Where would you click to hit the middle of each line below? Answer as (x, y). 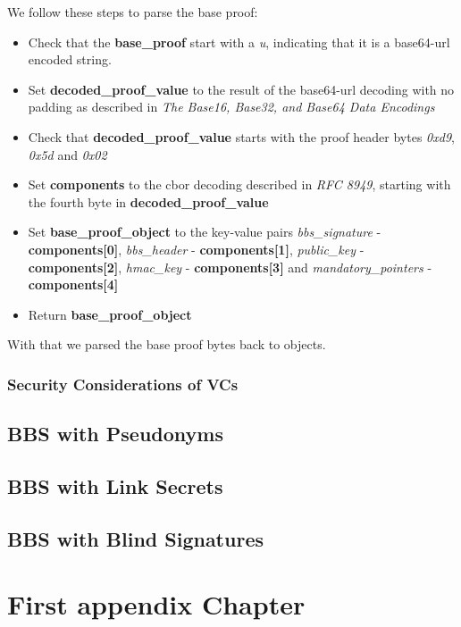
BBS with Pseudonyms (115, 434)
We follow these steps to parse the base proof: (133, 12)
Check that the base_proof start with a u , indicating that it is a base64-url (239, 42)
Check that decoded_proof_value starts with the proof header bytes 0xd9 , (241, 136)
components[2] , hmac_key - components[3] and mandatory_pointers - (230, 267)
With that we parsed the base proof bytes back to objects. (167, 344)
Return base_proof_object (110, 314)
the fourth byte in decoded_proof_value (148, 201)
